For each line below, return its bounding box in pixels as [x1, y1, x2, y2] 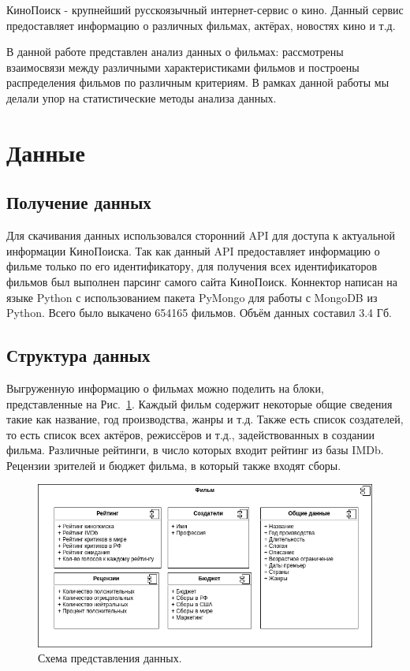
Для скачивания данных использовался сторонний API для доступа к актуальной [6, 227, 396, 244]
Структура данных [6, 343, 151, 367]
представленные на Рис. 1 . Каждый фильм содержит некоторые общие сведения [6, 395, 393, 412]
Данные [6, 136, 85, 168]
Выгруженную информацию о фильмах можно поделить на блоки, [6, 379, 324, 396]
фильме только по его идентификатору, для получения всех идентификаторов [6, 258, 378, 274]
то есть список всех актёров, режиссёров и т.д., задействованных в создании [6, 426, 375, 442]
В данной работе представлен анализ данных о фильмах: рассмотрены [6, 43, 344, 60]
